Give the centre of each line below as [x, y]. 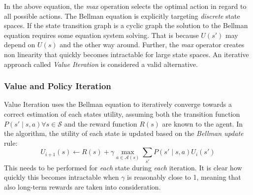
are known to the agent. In [202, 123]
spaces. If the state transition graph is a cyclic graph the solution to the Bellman [126, 25]
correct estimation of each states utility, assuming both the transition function [122, 114]
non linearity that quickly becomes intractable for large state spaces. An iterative [126, 54]
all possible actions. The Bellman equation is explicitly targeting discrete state [122, 16]
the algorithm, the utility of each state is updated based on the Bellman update [124, 133]
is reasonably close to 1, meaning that [184, 177]
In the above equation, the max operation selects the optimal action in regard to [125, 6]
